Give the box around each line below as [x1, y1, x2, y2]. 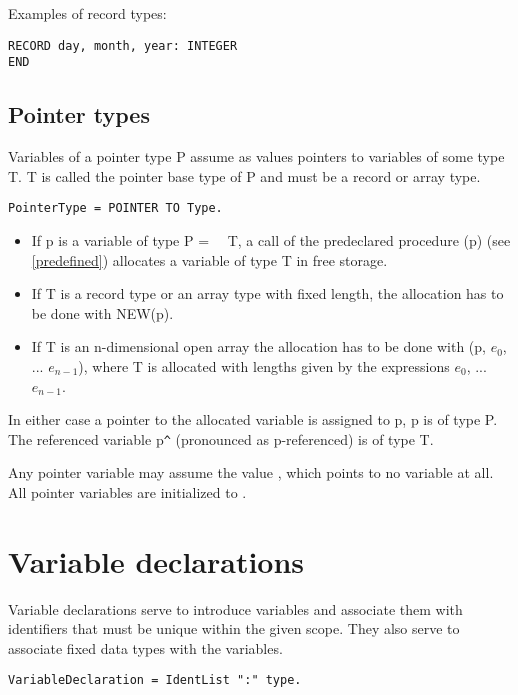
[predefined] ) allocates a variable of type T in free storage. [31, 249, 388, 270]
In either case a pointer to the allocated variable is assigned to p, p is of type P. [8, 409, 498, 430]
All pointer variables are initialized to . [8, 481, 247, 502]
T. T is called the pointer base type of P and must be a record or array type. [8, 165, 481, 186]
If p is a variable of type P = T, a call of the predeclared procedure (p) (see [31, 229, 511, 250]
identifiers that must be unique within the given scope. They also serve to [8, 618, 460, 639]
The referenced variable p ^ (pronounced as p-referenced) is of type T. [8, 428, 434, 449]
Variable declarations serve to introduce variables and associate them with [8, 598, 463, 619]
